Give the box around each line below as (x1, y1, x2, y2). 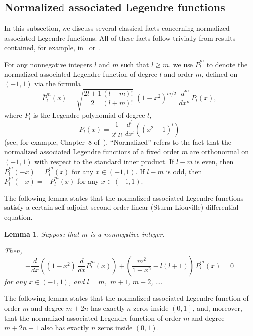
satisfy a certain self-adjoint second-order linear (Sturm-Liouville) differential (4, 202, 239, 212)
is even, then (195, 156, 234, 167)
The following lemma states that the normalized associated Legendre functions (4, 192, 244, 202)
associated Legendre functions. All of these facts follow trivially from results (4, 32, 236, 43)
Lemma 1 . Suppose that (4, 228, 79, 239)
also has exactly (41, 322, 89, 333)
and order (164, 68, 193, 79)
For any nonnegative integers (4, 59, 92, 69)
